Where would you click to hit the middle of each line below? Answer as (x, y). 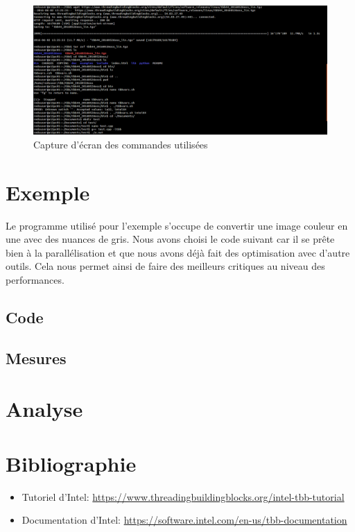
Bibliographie (71, 463)
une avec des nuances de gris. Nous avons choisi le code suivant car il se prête (170, 239)
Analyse (44, 409)
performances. (35, 280)
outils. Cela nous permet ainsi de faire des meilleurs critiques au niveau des (165, 266)
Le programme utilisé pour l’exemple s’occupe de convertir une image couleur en (177, 225)
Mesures (36, 358)
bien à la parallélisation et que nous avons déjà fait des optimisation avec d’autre (178, 252)
